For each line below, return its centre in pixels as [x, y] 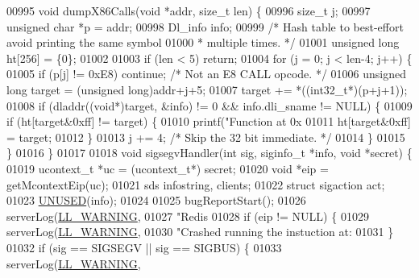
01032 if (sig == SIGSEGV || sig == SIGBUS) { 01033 [144, 247]
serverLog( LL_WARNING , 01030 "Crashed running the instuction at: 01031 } [200, 232]
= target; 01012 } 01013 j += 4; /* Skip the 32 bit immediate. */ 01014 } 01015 [206, 137]
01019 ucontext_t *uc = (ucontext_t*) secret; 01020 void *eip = [168, 168]
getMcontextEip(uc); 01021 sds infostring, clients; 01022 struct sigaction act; [196, 184]
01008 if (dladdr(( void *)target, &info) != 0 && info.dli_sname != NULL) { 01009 [209, 105]
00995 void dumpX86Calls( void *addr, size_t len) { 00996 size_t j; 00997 [189, 10]
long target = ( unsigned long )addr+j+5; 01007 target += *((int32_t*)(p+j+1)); [207, 89]
